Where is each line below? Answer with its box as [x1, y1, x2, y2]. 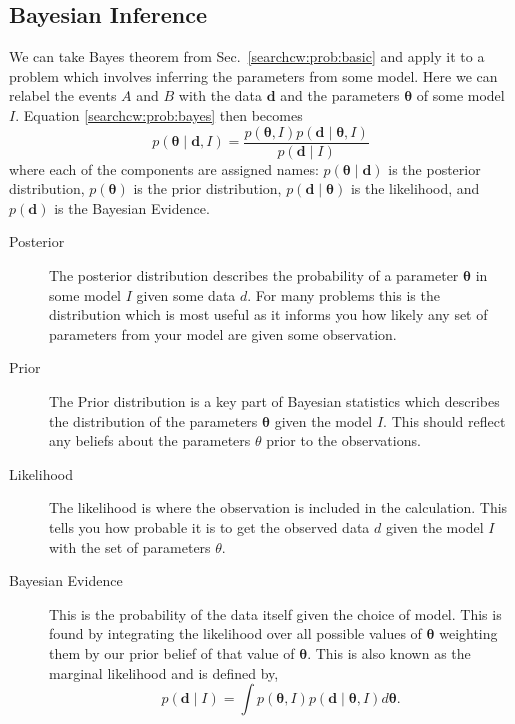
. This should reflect [383, 410, 506, 431]
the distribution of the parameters [49, 410, 258, 431]
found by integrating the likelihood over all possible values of [49, 623, 422, 644]
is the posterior [388, 158, 481, 179]
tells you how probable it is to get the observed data [49, 516, 370, 537]
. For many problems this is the [247, 284, 440, 305]
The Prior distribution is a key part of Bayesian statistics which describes [49, 390, 500, 411]
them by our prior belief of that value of [49, 642, 295, 663]
